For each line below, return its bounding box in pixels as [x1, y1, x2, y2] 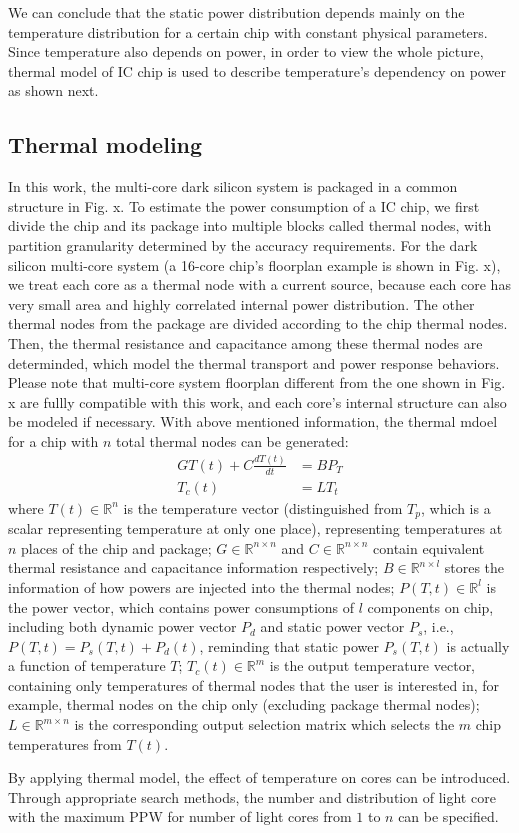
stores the [444, 557, 505, 578]
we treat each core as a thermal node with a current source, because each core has [8, 274, 511, 295]
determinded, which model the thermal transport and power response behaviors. [8, 352, 500, 373]
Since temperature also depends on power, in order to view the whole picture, [8, 41, 484, 62]
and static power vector [260, 616, 405, 637]
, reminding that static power [199, 635, 379, 656]
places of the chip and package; [21, 537, 212, 558]
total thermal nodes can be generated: [116, 430, 349, 451]
